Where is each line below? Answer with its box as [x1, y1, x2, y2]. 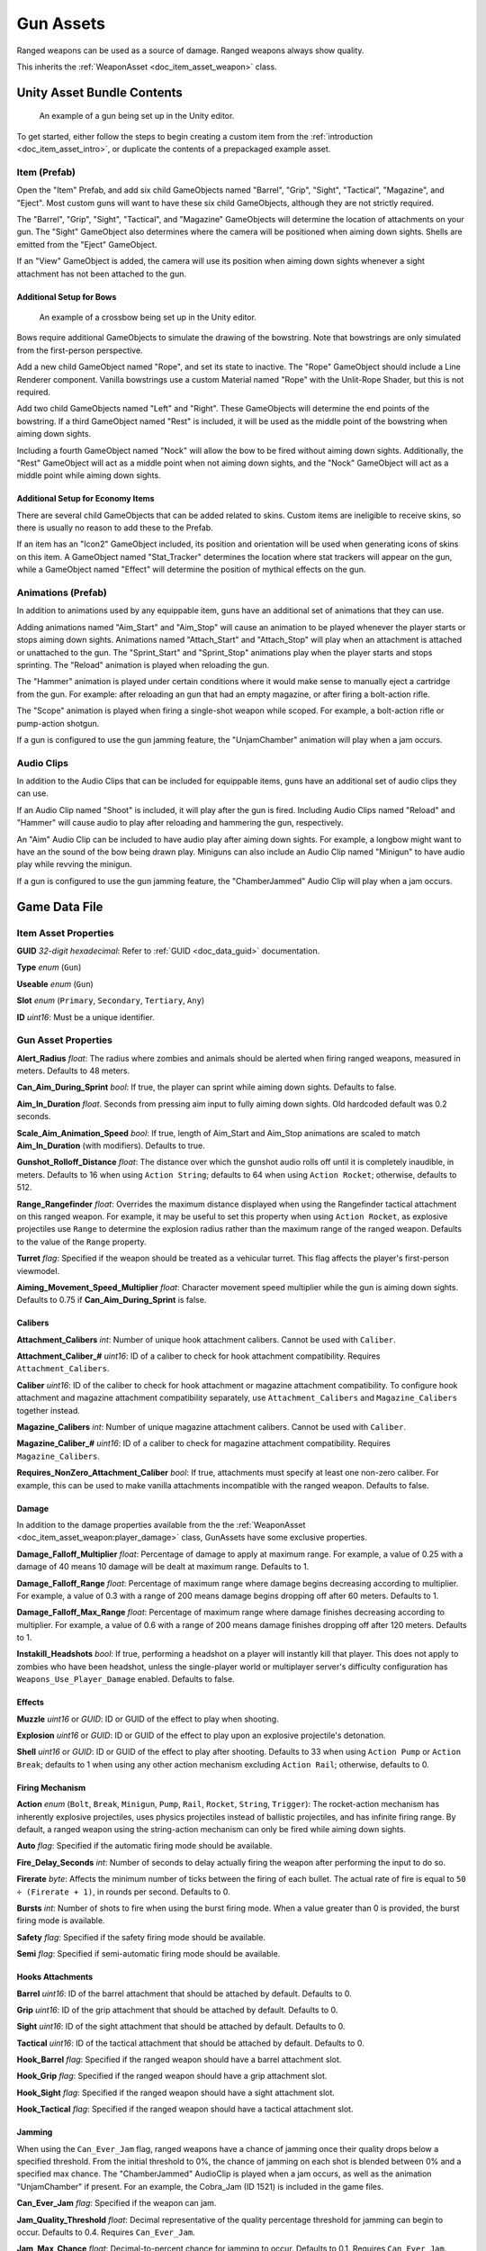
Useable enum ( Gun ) [16, 978, 94, 990]
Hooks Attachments [16, 1972, 94, 1983]
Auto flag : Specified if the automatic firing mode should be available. [16, 1840, 273, 1851]
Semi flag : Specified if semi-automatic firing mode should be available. [16, 1948, 281, 1959]
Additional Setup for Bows [16, 291, 117, 302]
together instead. [16, 1405, 81, 1415]
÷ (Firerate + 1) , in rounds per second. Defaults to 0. [16, 1886, 231, 1897]
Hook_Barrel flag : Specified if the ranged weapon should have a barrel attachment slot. [16, 2054, 342, 2066]
